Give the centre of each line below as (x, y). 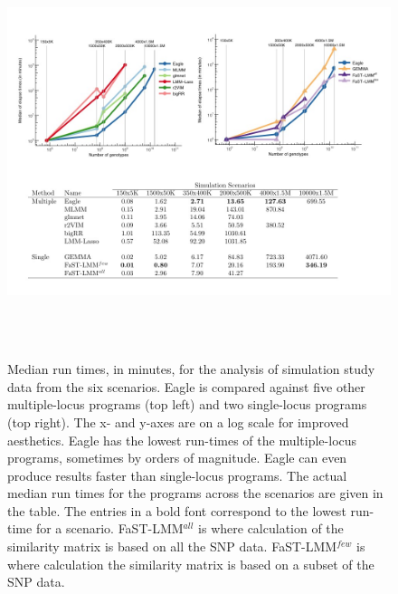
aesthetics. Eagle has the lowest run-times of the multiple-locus (182, 440)
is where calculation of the (271, 528)
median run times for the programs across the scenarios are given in (195, 493)
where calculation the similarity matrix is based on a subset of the (191, 564)
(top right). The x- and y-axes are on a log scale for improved (178, 422)
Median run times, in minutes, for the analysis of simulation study (191, 369)
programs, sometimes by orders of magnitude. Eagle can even (177, 458)
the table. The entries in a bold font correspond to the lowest (177, 510)
